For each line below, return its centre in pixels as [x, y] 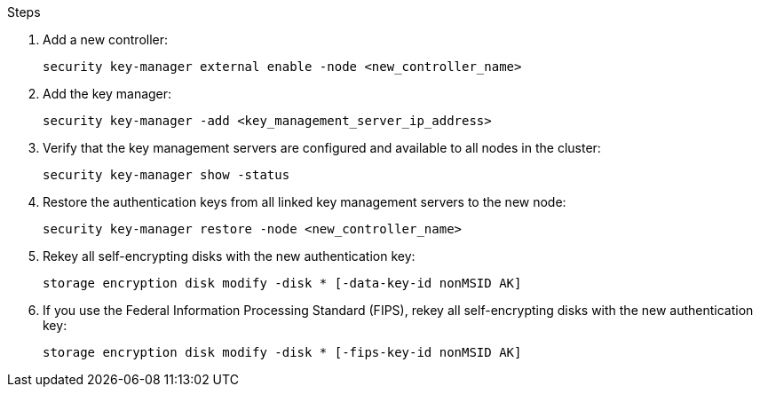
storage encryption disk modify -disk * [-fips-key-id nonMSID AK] [282, 352]
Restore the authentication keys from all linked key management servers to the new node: [305, 202]
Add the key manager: [107, 94]
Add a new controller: [106, 39]
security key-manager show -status [166, 175]
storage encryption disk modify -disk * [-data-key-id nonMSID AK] [282, 283]
